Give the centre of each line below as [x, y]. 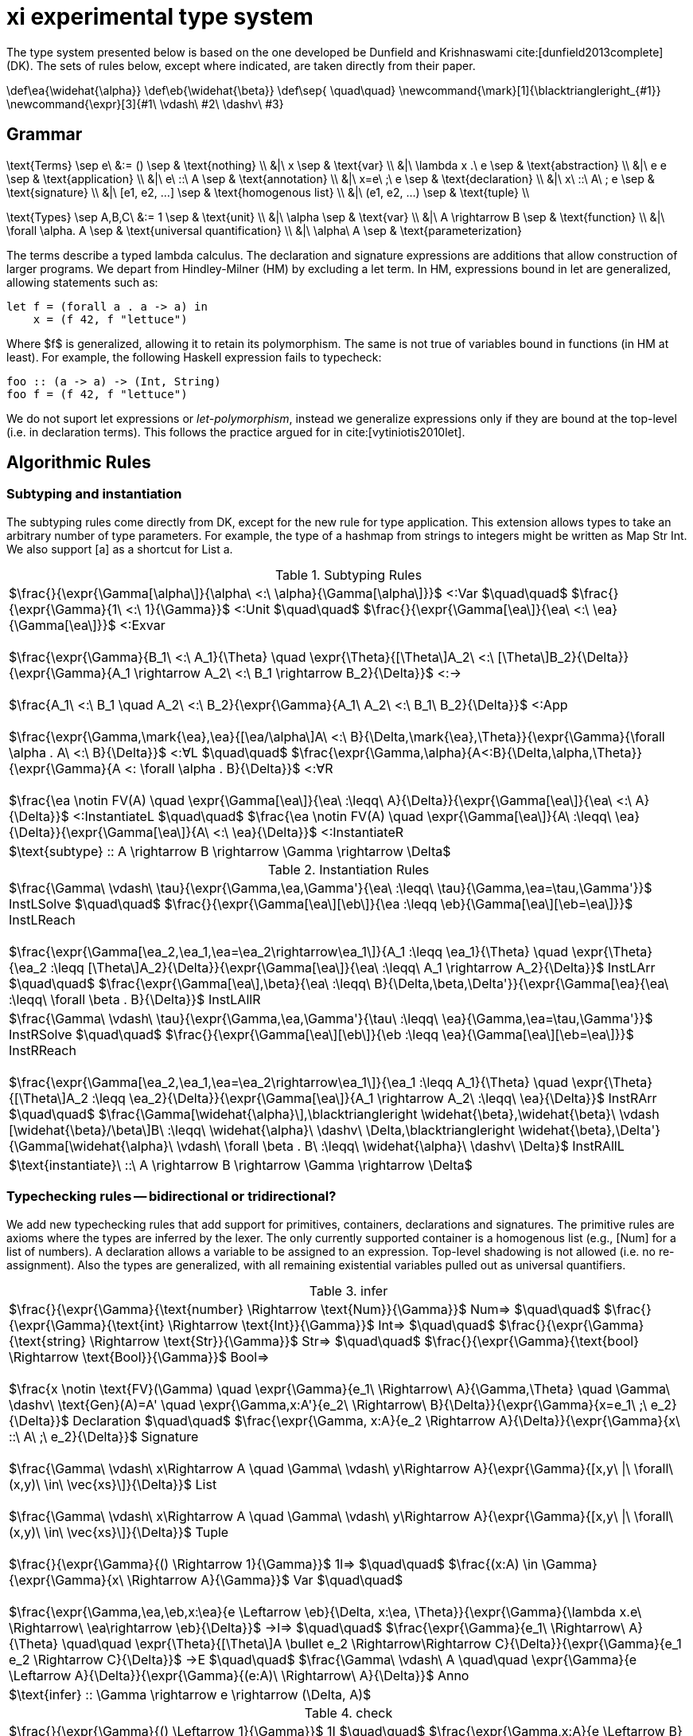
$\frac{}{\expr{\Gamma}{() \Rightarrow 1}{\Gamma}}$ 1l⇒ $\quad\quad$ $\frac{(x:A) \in [274, 1564]
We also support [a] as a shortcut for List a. [120, 549]
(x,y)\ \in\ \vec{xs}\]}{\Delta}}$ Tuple [119, 1532]
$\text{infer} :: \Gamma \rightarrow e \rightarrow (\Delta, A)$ [190, 1694]
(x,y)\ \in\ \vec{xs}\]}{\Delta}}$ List [113, 1484]
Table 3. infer [348, 1290]
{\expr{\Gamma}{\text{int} [87, 1325]
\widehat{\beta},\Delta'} [590, 1130]
